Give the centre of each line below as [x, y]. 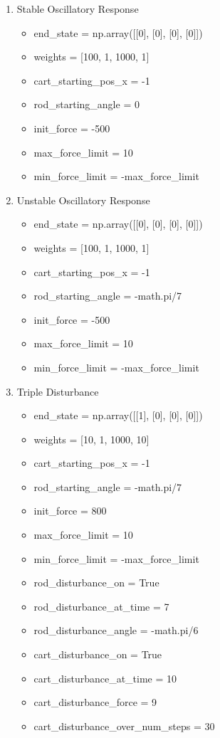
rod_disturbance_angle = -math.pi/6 [116, 630]
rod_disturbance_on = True [96, 583]
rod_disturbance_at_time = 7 [101, 606]
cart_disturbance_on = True [98, 654]
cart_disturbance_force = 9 [95, 702]
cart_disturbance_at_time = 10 [105, 678]
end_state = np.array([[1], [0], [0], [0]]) [118, 415]
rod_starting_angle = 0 [87, 104]
